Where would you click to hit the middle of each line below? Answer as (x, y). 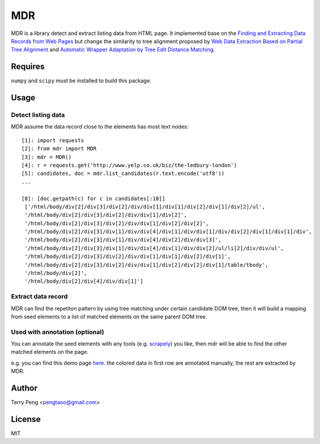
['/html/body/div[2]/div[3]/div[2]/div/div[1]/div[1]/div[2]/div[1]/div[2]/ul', (145, 207)
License (26, 419)
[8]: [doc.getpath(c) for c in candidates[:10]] (93, 198)
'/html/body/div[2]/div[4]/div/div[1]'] (84, 281)
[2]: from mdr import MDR (59, 149)
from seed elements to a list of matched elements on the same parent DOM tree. (109, 317)
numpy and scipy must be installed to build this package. (81, 81)
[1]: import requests (53, 140)
